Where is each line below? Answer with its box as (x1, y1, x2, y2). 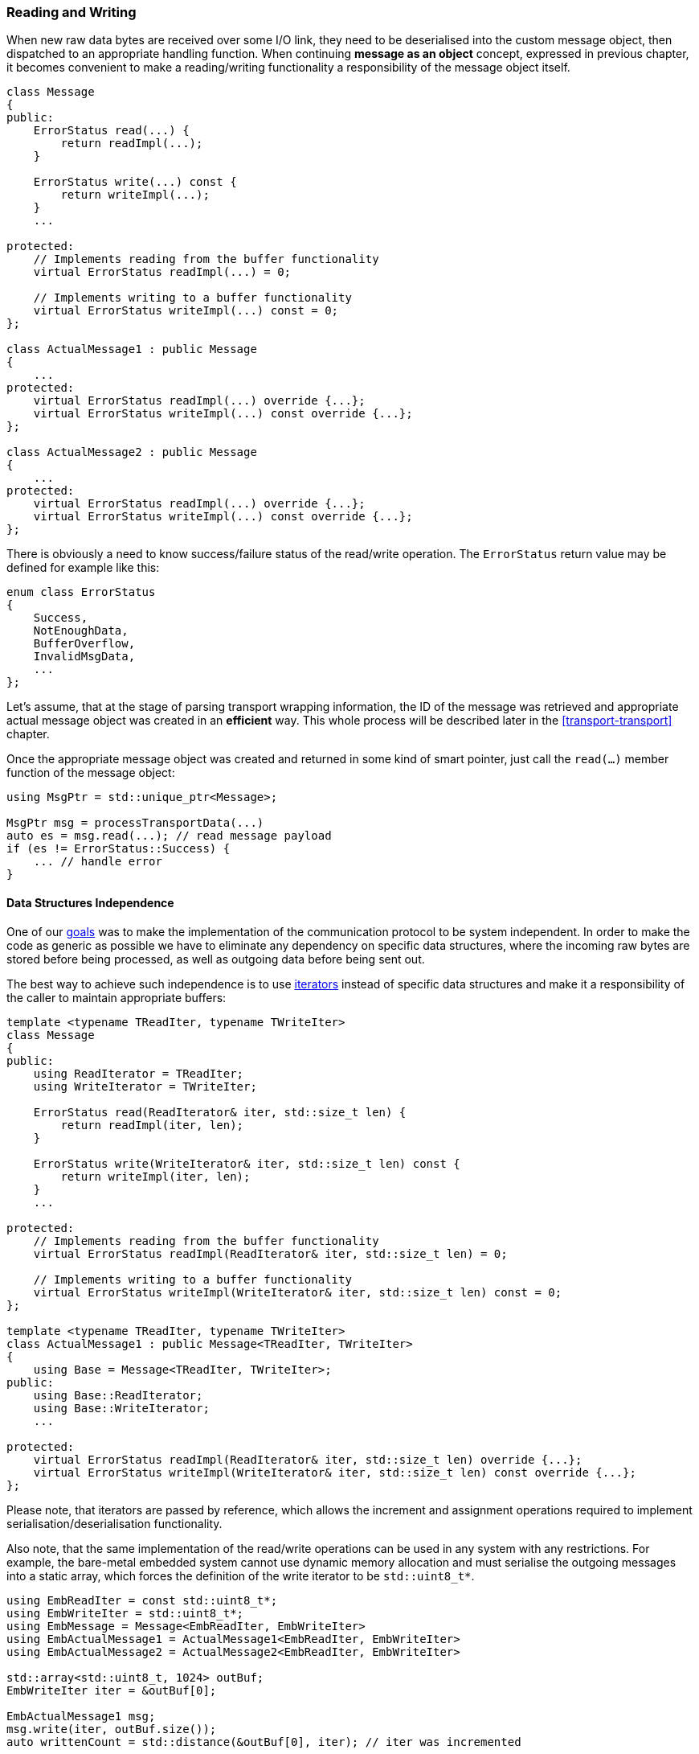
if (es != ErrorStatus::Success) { (6, 842, 231, 856)
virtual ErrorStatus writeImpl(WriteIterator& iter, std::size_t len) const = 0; (33, 1285, 562, 1299)
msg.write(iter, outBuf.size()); (6, 1722, 217, 1736)
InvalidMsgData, (33, 650, 136, 663)
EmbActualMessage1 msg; (6, 1709, 156, 1723)
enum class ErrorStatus (6, 585, 156, 599)
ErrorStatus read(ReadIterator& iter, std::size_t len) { (33, 1105, 407, 1119)
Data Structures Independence (6, 895, 174, 910)
